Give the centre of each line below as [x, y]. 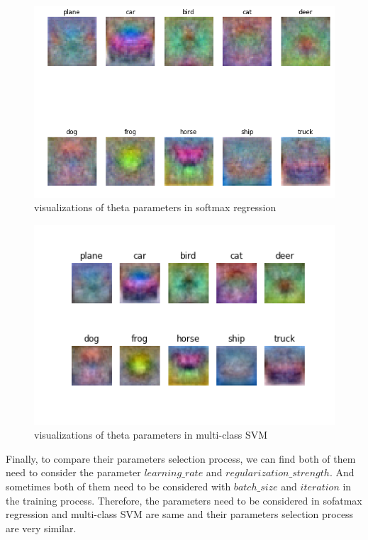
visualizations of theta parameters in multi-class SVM [151, 435]
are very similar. [41, 528]
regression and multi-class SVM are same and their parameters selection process [180, 514]
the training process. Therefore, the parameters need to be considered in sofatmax [184, 500]
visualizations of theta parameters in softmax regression [155, 207]
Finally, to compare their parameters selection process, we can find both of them [181, 458]
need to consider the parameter [73, 472]
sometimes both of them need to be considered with [118, 486]
